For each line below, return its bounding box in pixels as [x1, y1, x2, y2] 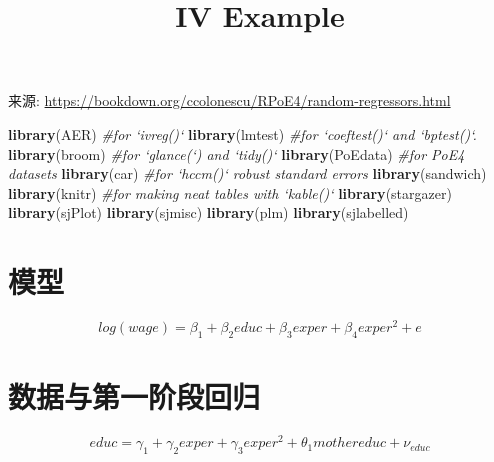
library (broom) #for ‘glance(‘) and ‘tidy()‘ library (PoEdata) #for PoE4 [8, 143, 465, 164]
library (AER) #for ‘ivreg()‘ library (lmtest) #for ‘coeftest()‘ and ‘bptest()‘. [8, 123, 477, 144]
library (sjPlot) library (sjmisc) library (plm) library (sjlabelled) [8, 202, 409, 223]
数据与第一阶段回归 [8, 376, 261, 417]
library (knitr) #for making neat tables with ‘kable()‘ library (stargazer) [8, 182, 452, 203]
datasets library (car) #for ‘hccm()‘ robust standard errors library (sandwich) [8, 163, 487, 184]
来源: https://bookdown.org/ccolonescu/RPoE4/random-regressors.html [8, 90, 451, 111]
